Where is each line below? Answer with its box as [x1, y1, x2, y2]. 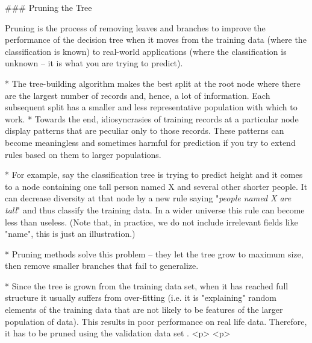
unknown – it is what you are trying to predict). [5, 57, 183, 69]
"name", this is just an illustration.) [5, 227, 136, 240]
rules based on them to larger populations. [5, 148, 161, 160]
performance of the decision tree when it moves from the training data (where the [5, 33, 307, 46]
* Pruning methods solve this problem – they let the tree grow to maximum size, [5, 247, 304, 260]
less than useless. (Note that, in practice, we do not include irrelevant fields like [5, 215, 298, 228]
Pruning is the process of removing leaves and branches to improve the [5, 21, 266, 34]
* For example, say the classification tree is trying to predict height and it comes [5, 168, 303, 181]
